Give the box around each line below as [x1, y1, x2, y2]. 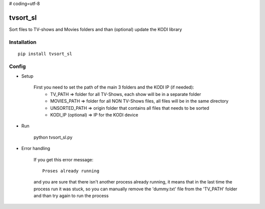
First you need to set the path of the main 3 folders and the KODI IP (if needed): [33, 84, 194, 90]
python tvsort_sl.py [33, 134, 73, 140]
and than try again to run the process [33, 193, 109, 199]
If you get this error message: [33, 156, 94, 162]
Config [9, 63, 26, 70]
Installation [9, 38, 37, 45]
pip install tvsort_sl [18, 51, 73, 57]
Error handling [21, 146, 51, 151]
